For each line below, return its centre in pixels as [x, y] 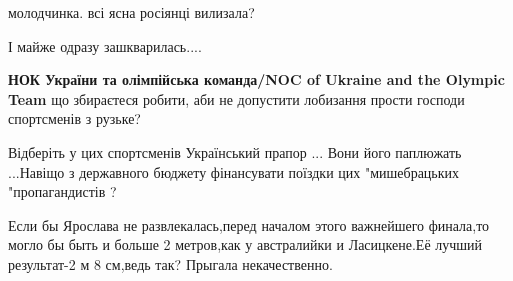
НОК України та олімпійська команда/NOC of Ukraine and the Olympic [256, 79]
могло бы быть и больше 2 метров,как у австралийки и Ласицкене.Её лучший [245, 244]
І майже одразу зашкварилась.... [105, 45]
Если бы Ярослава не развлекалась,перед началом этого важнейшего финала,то [249, 224]
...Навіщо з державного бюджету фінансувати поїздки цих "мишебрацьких [234, 171]
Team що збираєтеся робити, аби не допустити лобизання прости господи [236, 98]
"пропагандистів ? [62, 191]
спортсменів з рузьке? [74, 118]
